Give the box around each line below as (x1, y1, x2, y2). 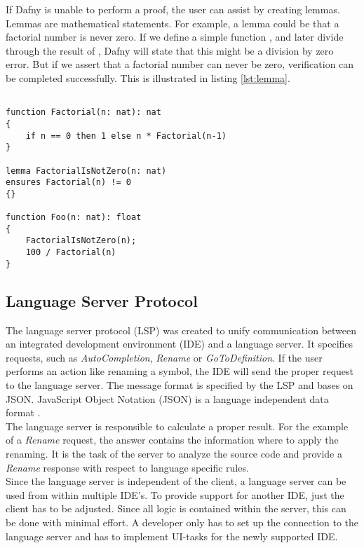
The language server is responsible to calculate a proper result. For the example (6, 418, 349, 433)
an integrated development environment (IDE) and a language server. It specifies (6, 336, 353, 351)
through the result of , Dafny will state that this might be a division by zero (6, 43, 334, 57)
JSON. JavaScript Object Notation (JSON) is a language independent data (6, 391, 329, 406)
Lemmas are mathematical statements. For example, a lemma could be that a (6, 15, 339, 30)
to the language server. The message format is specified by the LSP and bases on (6, 377, 353, 392)
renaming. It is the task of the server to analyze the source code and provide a (6, 446, 342, 460)
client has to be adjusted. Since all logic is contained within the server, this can (6, 501, 346, 516)
